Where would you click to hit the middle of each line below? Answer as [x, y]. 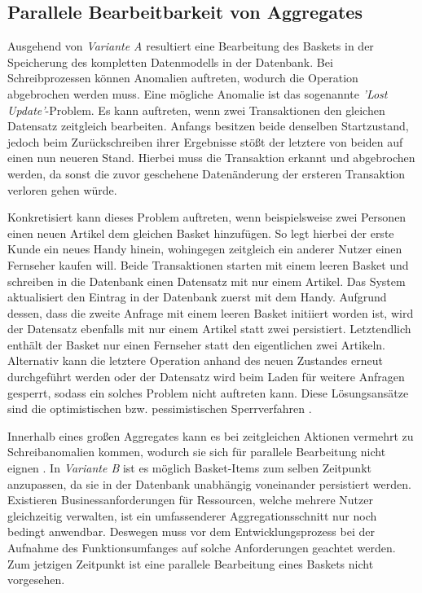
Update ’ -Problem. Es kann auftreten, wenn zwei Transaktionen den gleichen [196, 110]
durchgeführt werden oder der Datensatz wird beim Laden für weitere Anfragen [206, 377]
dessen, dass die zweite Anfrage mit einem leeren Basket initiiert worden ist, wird [211, 312]
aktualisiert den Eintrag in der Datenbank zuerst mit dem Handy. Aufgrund [197, 297]
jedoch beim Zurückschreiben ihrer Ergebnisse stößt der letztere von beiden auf [205, 141]
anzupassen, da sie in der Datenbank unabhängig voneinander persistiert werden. [209, 483]
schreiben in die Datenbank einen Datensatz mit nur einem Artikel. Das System [207, 281]
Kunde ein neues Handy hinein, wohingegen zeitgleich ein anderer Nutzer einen [205, 249]
